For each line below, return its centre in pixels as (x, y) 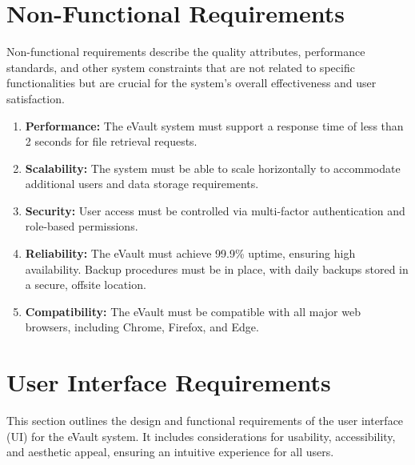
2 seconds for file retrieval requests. (111, 141)
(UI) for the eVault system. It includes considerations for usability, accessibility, (201, 436)
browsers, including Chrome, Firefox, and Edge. (142, 327)
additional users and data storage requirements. (142, 184)
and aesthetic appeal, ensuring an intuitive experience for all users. (170, 452)
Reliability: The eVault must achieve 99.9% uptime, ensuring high (190, 253)
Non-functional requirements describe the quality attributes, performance (186, 52)
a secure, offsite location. (86, 285)
